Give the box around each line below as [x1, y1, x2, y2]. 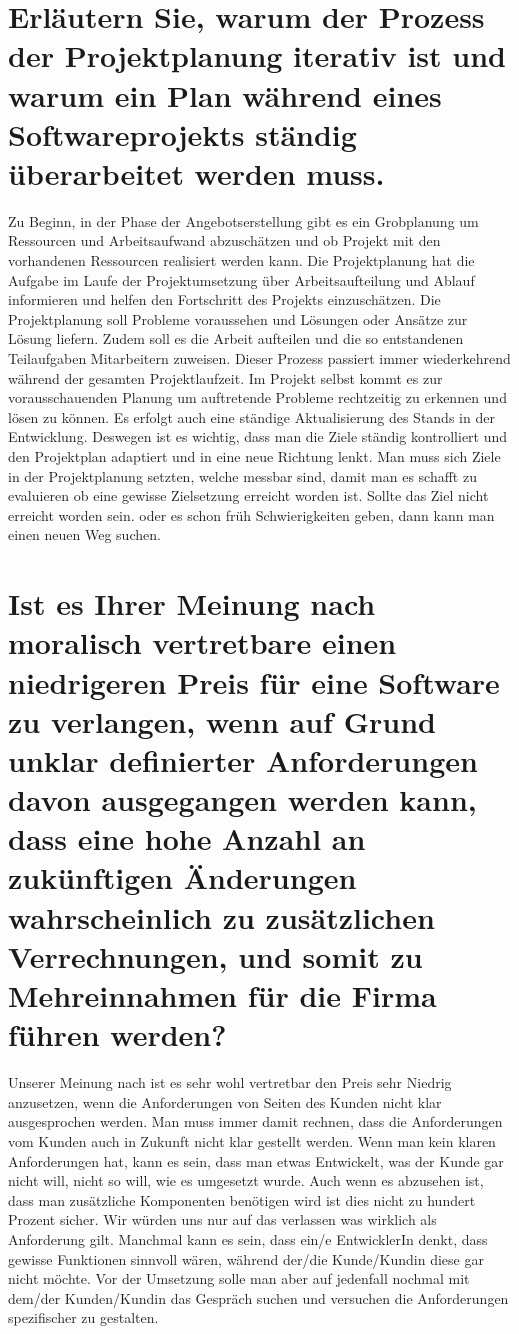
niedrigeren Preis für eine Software [8, 661, 500, 702]
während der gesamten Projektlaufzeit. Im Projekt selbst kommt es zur [8, 367, 443, 388]
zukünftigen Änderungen [8, 857, 357, 898]
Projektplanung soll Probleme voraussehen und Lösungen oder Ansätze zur [8, 308, 468, 329]
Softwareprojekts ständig [8, 113, 357, 154]
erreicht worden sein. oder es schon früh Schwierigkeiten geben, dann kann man [8, 504, 495, 525]
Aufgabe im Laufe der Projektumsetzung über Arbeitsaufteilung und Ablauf [8, 269, 475, 290]
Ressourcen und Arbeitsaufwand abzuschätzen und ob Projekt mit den [8, 230, 441, 251]
